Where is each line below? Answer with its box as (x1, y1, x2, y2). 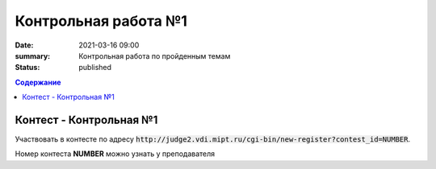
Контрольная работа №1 (15, 12, 187, 30)
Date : (15, 40, 34, 50)
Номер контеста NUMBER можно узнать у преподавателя (15, 149, 216, 159)
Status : (15, 63, 40, 72)
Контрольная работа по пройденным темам (78, 51, 231, 60)
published (78, 63, 112, 72)
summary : (15, 51, 51, 60)
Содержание (15, 77, 61, 87)
